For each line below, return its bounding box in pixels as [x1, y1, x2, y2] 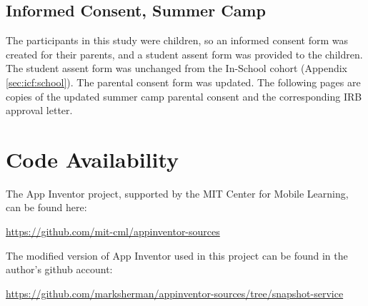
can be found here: [6, 200, 87, 215]
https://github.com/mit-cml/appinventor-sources [6, 224, 220, 239]
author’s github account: [6, 262, 113, 277]
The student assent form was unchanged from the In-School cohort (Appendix [6, 61, 347, 76]
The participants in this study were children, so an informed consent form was [6, 33, 348, 48]
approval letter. [6, 103, 73, 118]
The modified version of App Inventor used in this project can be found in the [6, 248, 348, 262]
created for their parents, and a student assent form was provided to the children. [6, 46, 363, 61]
